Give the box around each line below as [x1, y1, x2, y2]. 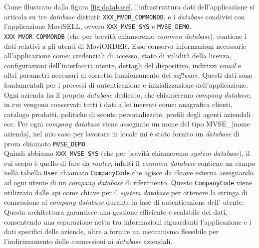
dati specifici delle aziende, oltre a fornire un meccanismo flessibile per [4, 226, 219, 237]
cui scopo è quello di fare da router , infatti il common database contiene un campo [4, 157, 256, 168]
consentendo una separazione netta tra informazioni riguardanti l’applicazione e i [4, 216, 252, 227]
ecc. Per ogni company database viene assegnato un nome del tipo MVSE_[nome [4, 119, 250, 129]
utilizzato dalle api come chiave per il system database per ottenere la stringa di [4, 187, 248, 197]
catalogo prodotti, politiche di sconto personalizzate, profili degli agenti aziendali [4, 109, 251, 119]
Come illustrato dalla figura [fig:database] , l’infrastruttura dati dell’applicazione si [4, 1, 255, 11]
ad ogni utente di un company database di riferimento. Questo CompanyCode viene [4, 177, 253, 188]
